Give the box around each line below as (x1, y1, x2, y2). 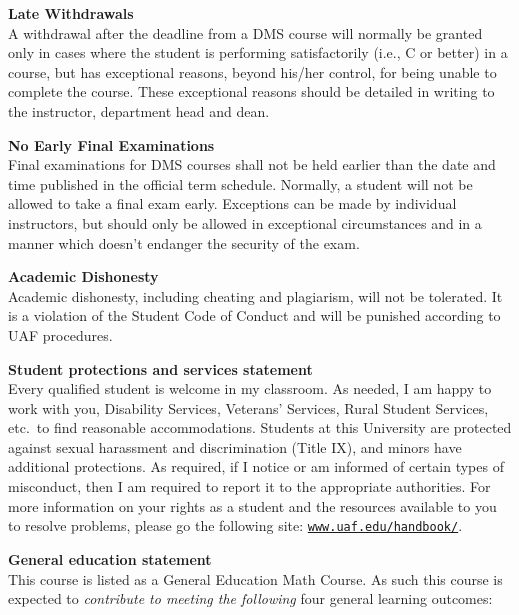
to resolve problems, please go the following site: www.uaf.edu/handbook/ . (8, 515, 463, 536)
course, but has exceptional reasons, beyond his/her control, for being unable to (8, 61, 497, 82)
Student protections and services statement (8, 358, 313, 379)
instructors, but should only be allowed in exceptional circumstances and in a (8, 212, 482, 233)
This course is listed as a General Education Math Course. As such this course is (8, 568, 503, 589)
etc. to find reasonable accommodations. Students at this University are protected (8, 417, 512, 438)
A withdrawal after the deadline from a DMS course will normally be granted (8, 22, 483, 43)
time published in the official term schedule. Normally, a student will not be (8, 173, 473, 194)
